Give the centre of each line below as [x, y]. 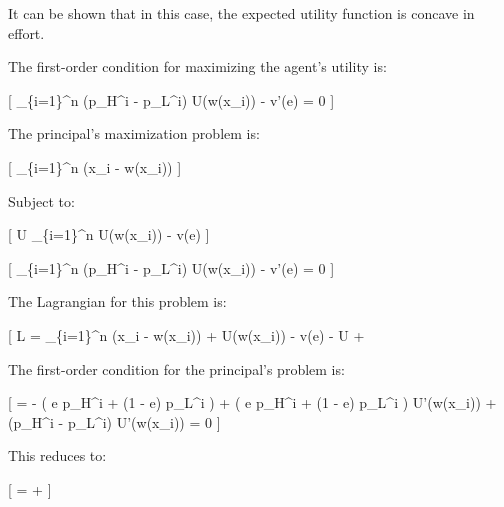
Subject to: [41, 200]
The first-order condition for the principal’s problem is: [176, 368]
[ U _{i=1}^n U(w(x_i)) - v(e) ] [109, 234]
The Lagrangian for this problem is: [117, 301]
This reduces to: [57, 455]
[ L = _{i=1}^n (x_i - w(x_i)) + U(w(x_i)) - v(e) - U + [186, 334]
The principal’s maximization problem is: [134, 133]
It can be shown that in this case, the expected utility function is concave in [241, 13]
